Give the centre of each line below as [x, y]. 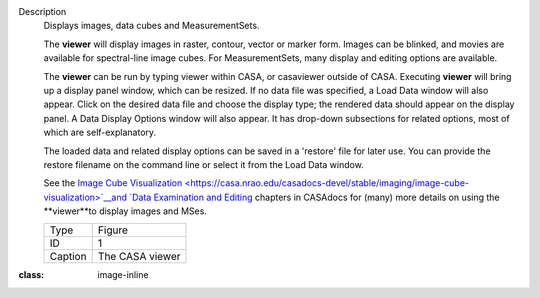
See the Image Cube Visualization [113, 183]
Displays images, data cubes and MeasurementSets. [151, 26]
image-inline [123, 275]
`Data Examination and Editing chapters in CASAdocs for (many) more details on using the [314, 197]
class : [31, 275]
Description [42, 11]
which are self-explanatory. [100, 132]
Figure [113, 230]
